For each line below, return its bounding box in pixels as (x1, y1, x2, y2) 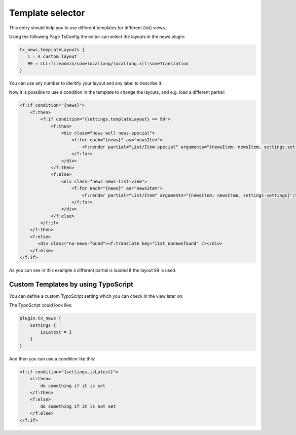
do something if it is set (40, 383, 106, 389)
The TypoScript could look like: (9, 302, 73, 308)
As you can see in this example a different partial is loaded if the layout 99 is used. (9, 267, 177, 274)
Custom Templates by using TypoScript (9, 280, 133, 288)
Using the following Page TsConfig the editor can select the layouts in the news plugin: (9, 34, 185, 40)
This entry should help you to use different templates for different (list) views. (9, 25, 166, 31)
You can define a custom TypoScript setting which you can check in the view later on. (9, 293, 184, 299)
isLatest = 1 (40, 329, 72, 335)
